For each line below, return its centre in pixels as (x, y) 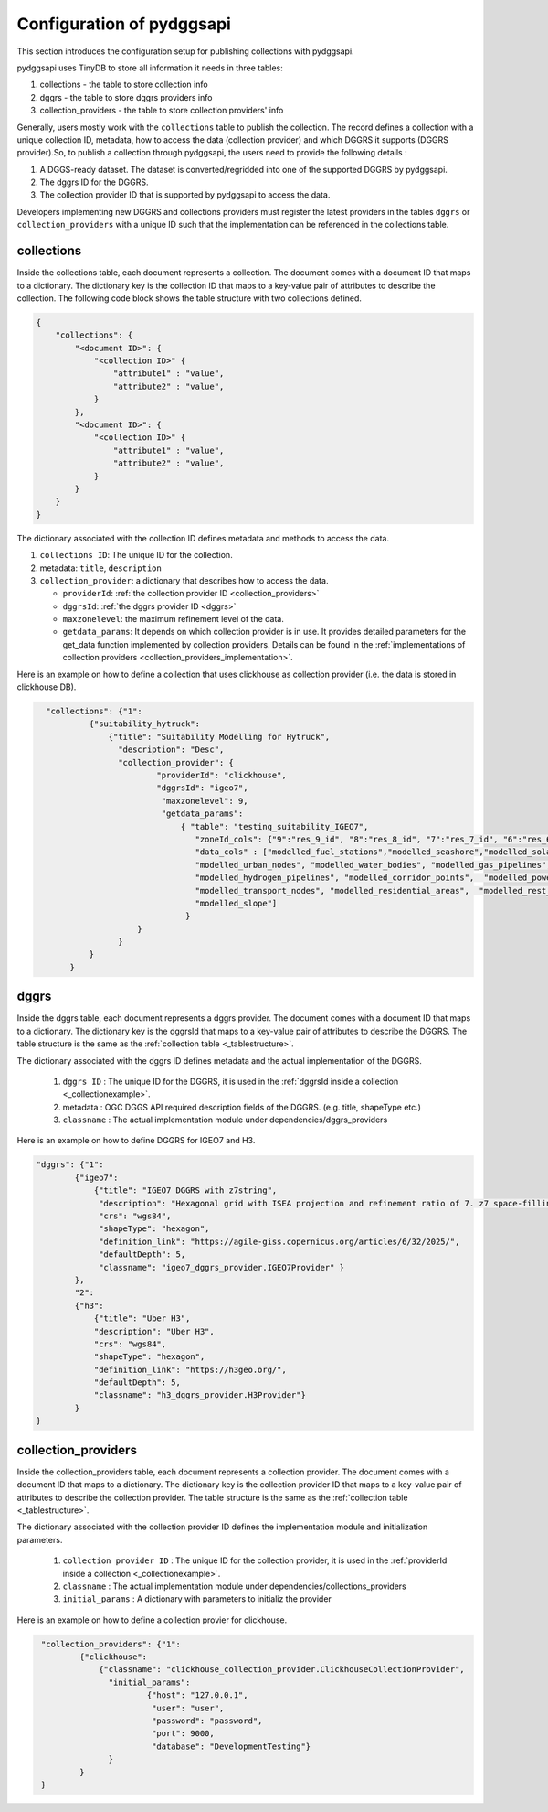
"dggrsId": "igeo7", (202, 788)
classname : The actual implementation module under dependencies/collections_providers (234, 1586)
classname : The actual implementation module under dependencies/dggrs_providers (225, 1120)
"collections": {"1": (95, 712)
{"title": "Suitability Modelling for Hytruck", (219, 737)
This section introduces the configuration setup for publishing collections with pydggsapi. (186, 51)
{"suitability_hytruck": (145, 724)
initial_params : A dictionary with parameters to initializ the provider (197, 1599)
